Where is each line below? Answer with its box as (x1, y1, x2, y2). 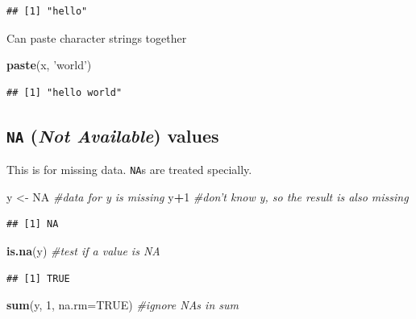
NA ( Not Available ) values (6, 122, 219, 147)
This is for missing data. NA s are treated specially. (6, 161, 252, 178)
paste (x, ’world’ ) (6, 56, 92, 73)
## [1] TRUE (6, 272, 70, 284)
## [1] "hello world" (6, 86, 123, 98)
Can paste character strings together (6, 29, 187, 46)
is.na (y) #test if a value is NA (6, 242, 160, 259)
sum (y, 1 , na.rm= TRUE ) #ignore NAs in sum (6, 296, 239, 313)
